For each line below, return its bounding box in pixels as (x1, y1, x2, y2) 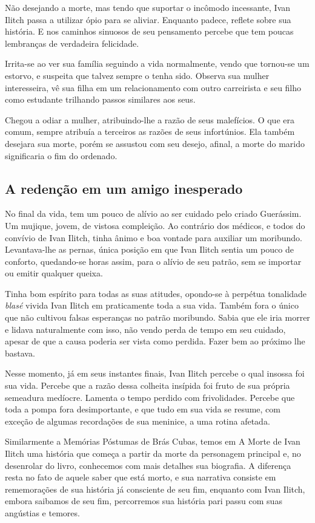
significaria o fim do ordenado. (5, 149, 118, 162)
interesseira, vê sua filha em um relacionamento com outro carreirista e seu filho (5, 81, 302, 94)
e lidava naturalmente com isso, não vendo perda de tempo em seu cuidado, (5, 323, 286, 335)
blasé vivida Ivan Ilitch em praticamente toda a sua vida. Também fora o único (5, 299, 299, 312)
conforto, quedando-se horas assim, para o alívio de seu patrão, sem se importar (5, 255, 302, 267)
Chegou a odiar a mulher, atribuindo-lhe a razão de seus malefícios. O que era (5, 113, 294, 126)
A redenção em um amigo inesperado (5, 179, 243, 197)
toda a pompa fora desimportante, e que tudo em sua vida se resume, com (5, 403, 280, 415)
